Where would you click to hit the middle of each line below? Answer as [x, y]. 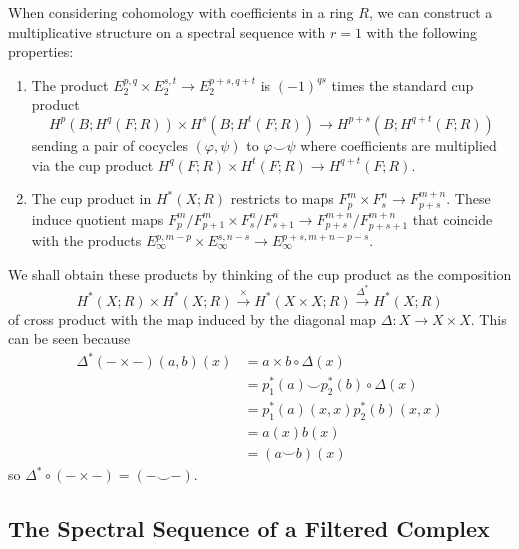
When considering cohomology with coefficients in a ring [181, 12]
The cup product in [91, 198]
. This [488, 318]
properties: [41, 51]
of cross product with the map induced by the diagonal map [192, 318]
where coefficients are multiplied [398, 144]
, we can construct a [430, 12]
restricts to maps [282, 198]
